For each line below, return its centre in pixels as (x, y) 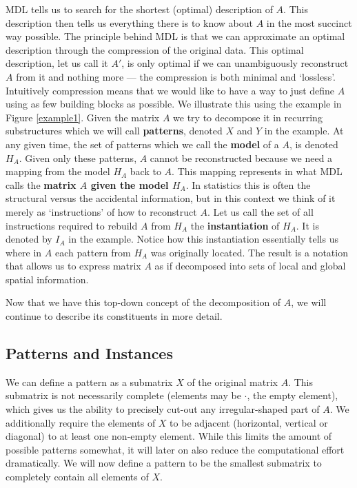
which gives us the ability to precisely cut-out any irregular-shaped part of (163, 409)
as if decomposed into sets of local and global (250, 266)
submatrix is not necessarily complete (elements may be (123, 395)
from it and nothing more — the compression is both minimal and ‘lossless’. (176, 76)
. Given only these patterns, (78, 157)
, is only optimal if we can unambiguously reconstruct (235, 63)
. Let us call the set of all (260, 211)
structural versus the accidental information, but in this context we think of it (171, 198)
